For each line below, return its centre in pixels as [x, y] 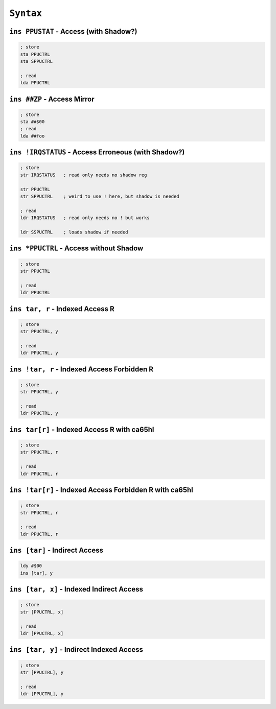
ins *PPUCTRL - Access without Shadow [76, 249]
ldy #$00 [31, 566]
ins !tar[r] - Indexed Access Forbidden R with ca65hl [101, 490]
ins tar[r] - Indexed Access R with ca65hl [82, 429]
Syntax [26, 13]
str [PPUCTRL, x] [42, 612]
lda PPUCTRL [35, 83]
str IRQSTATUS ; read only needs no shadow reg [84, 175]
